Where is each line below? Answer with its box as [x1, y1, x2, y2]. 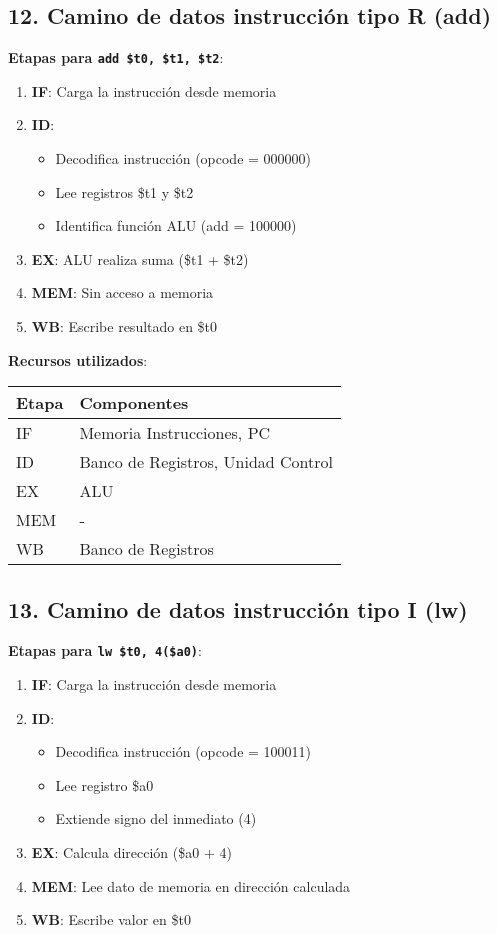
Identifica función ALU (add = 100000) [55, 215, 297, 236]
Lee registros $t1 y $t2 [55, 181, 194, 202]
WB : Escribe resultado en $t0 [31, 316, 218, 337]
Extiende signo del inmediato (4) [55, 808, 257, 829]
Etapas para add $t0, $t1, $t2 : [8, 47, 224, 68]
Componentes [79, 391, 189, 415]
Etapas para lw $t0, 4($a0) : [8, 640, 202, 661]
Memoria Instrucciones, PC [79, 421, 271, 445]
